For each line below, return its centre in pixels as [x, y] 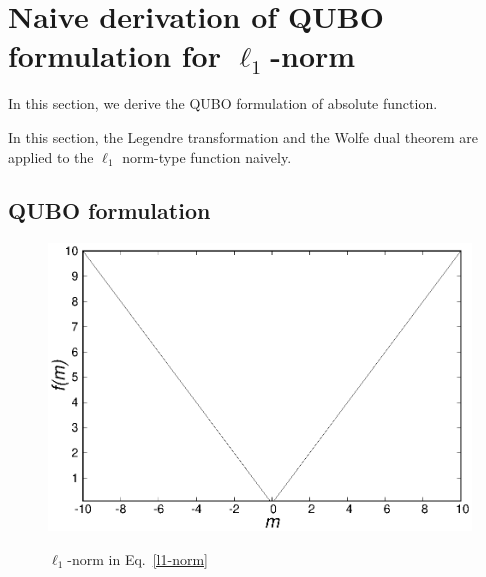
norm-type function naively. [207, 156]
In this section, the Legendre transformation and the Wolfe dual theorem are [243, 136]
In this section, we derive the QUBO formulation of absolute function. [223, 103]
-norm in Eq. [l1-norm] [137, 558]
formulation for [114, 55]
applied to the [51, 156]
